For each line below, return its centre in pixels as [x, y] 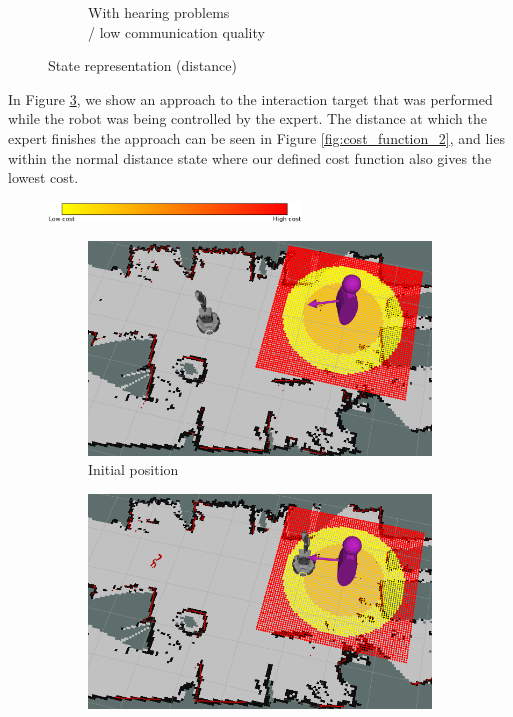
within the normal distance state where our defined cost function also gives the [250, 157]
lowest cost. [43, 177]
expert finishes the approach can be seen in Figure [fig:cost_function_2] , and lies [256, 137]
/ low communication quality [176, 31]
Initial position [133, 469]
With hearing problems [159, 12]
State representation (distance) [142, 65]
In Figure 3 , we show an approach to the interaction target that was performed [250, 98]
